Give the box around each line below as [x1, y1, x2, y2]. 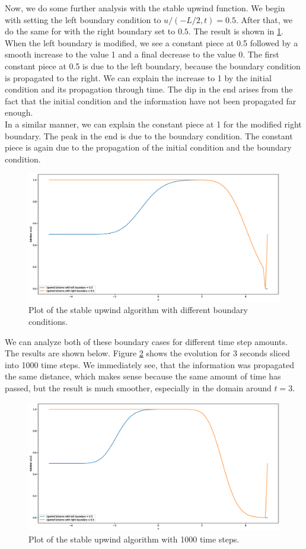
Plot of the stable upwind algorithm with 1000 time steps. [28, 532, 240, 545]
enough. [5, 106, 33, 119]
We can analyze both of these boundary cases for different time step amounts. [5, 335, 288, 347]
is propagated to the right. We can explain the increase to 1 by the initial [5, 71, 272, 84]
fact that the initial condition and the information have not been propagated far [5, 94, 297, 107]
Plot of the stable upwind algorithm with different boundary [28, 304, 248, 316]
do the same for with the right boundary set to [5, 25, 176, 37]
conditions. [28, 315, 68, 328]
